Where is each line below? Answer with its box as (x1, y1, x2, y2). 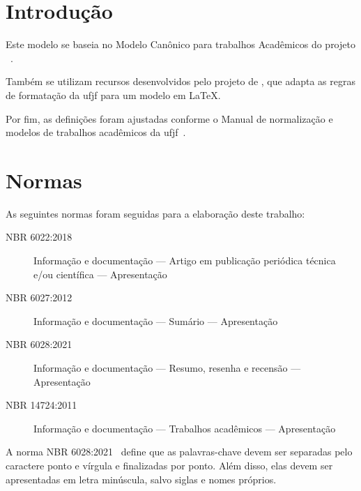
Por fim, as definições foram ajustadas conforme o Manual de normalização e (6, 111, 333, 126)
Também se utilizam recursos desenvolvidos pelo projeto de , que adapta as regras (6, 74, 355, 89)
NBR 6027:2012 (6, 290, 72, 305)
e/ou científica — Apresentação (33, 266, 167, 281)
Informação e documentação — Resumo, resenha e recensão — (33, 360, 301, 375)
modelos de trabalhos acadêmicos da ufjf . (6, 125, 186, 139)
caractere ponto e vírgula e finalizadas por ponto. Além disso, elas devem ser (6, 458, 333, 472)
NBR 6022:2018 (6, 229, 72, 244)
